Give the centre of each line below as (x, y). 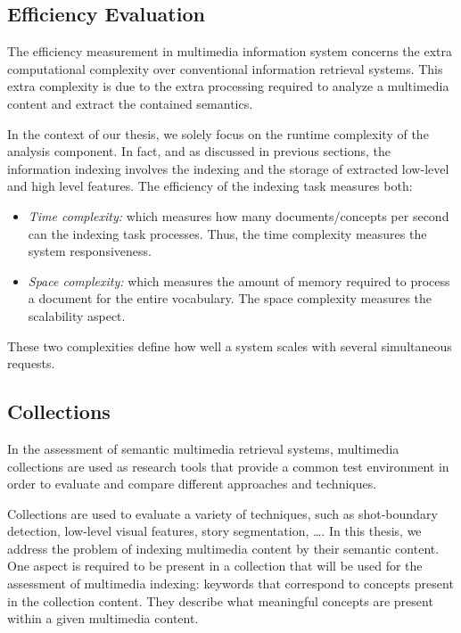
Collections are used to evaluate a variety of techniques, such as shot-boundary (222, 513)
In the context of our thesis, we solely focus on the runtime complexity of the (218, 133)
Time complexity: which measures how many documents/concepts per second (239, 215)
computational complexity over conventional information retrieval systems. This (225, 68)
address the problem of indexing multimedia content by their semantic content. (223, 548)
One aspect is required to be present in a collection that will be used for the (215, 566)
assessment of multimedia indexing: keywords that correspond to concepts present (230, 584)
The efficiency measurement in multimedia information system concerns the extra (230, 51)
